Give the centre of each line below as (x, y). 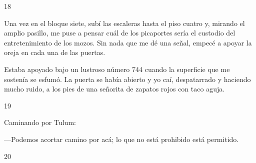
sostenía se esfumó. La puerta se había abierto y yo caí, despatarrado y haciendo (127, 79)
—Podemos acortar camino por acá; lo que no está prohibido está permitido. (121, 139)
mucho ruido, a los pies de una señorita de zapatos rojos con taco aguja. (114, 89)
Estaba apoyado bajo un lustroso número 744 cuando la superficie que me (117, 69)
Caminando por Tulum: (40, 122)
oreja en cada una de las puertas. (55, 52)
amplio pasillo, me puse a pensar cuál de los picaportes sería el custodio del (120, 33)
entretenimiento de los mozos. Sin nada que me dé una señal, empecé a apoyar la (128, 42)
